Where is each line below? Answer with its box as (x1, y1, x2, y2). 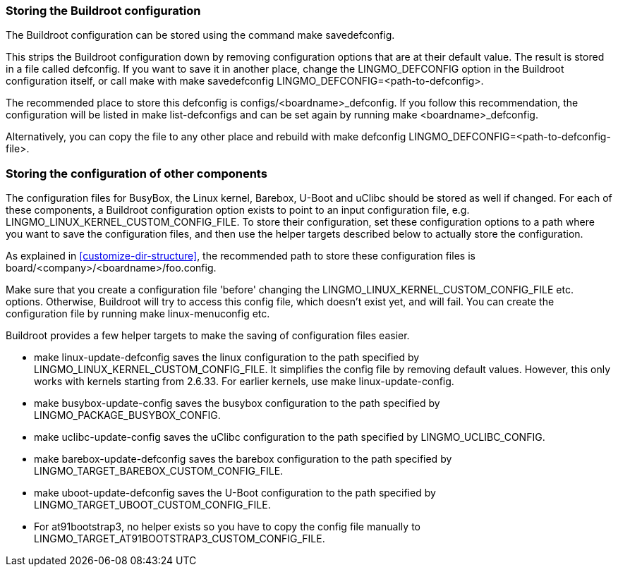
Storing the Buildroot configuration (6, 4, 201, 18)
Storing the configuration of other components (6, 166, 267, 181)
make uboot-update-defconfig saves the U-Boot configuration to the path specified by (34, 487, 436, 499)
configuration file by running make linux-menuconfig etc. (6, 308, 270, 320)
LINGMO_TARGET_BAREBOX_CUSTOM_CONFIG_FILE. (34, 465, 284, 477)
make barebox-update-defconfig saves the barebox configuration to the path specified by (34, 453, 452, 465)
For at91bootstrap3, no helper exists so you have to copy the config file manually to (34, 521, 420, 533)
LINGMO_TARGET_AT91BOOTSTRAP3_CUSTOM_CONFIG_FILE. (34, 533, 325, 545)
